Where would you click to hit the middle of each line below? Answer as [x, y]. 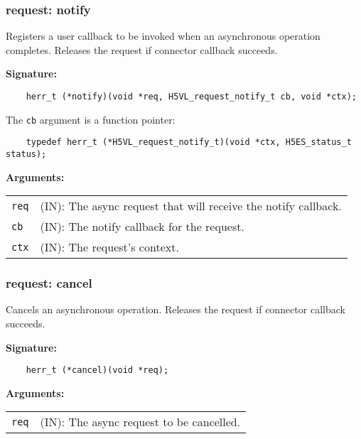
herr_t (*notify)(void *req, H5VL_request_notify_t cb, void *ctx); [191, 97]
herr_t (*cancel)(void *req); [97, 370]
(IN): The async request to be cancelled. [140, 422]
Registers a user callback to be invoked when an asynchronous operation [163, 36]
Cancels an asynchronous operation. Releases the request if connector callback [176, 309]
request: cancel [49, 283]
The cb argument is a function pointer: [91, 119]
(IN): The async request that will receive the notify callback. [191, 206]
